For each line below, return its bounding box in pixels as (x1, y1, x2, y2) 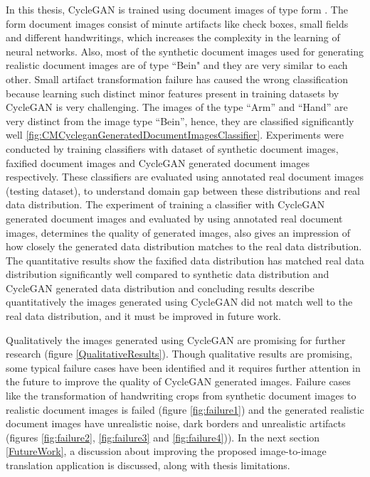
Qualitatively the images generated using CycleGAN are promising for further (6, 332, 346, 347)
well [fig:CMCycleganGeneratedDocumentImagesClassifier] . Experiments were (6, 127, 344, 142)
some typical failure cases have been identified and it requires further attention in (6, 360, 361, 375)
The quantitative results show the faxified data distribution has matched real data (6, 252, 364, 267)
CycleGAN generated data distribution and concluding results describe (6, 280, 314, 295)
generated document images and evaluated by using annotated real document (6, 210, 343, 225)
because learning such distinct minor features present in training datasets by (6, 85, 339, 100)
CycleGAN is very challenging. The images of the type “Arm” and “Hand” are (6, 100, 348, 114)
